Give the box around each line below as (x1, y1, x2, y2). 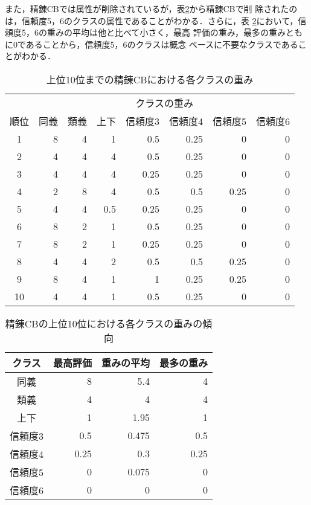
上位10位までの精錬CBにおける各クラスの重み (46, 72, 254, 86)
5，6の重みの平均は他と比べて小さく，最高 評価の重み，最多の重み (21, 26, 286, 39)
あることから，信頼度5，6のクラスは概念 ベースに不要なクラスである (25, 37, 298, 50)
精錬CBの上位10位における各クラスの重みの (5, 316, 203, 330)
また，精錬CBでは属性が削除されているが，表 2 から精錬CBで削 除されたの (5, 2, 298, 14)
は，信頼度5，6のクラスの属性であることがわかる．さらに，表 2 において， (5, 14, 298, 27)
